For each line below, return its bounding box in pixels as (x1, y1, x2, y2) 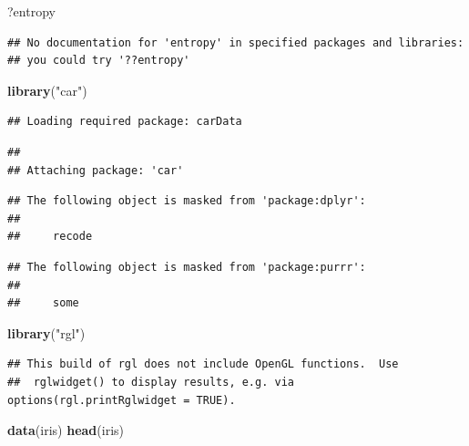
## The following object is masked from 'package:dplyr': (7, 194, 366, 208)
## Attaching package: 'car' (7, 163, 184, 177)
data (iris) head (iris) (7, 420, 124, 440)
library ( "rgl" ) (7, 323, 86, 342)
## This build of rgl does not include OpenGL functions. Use (7, 358, 399, 371)
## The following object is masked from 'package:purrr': (7, 260, 366, 274)
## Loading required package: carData (7, 115, 242, 129)
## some (7, 296, 79, 310)
